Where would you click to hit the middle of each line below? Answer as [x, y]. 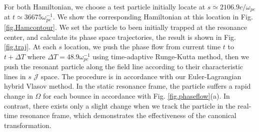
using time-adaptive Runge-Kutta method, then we [171, 56]
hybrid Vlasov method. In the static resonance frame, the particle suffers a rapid [127, 86]
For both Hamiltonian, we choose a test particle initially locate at [105, 6]
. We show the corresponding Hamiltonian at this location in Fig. [153, 17]
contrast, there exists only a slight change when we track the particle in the [120, 105]
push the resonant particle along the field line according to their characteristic [124, 66]
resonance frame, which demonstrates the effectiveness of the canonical [128, 115]
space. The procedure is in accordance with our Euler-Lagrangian [141, 76]
